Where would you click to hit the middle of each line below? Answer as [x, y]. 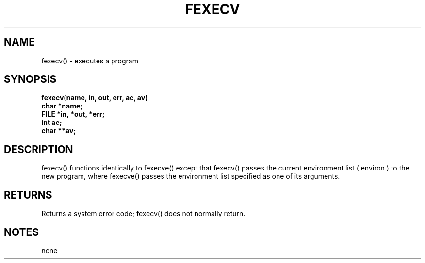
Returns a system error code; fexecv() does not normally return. [143, 214]
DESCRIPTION [39, 149]
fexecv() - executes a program [90, 61]
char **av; [59, 131]
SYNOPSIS [30, 79]
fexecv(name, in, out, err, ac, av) [95, 98]
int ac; [52, 123]
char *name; [62, 106]
